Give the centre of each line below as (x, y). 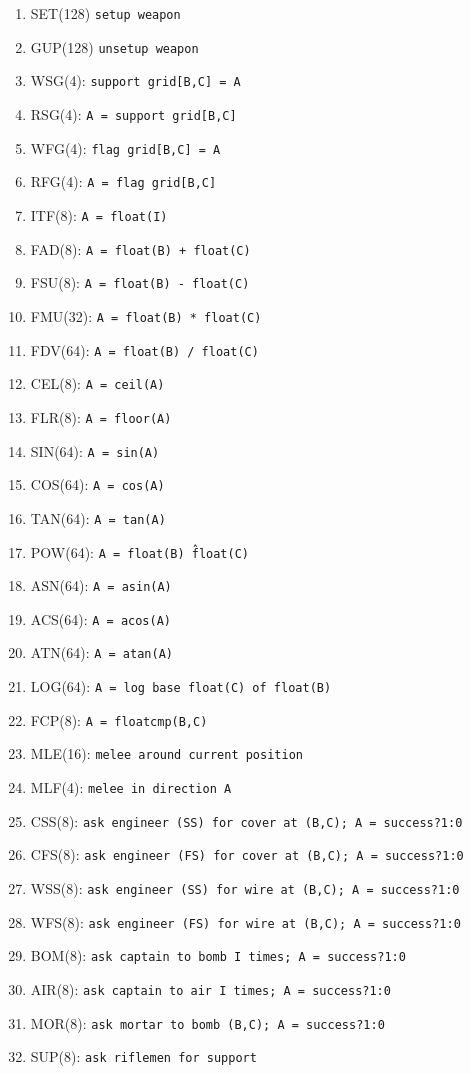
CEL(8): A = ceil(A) (97, 383)
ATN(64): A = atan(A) (101, 652)
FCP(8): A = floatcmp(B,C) (119, 719)
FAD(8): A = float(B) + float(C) (140, 248)
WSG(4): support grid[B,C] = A (135, 80)
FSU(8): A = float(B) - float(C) (140, 282)
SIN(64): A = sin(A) (95, 450)
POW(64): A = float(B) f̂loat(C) (140, 551)
